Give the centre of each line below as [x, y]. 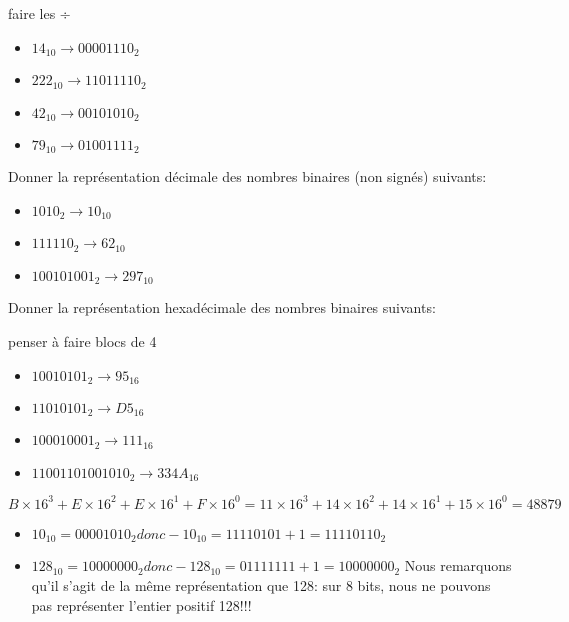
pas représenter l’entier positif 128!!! [141, 604]
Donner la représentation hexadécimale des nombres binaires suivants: [222, 307]
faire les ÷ [39, 13]
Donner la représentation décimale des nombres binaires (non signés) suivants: [247, 176]
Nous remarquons [458, 565]
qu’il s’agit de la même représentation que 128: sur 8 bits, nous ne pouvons [261, 584]
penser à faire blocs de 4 [82, 340]
